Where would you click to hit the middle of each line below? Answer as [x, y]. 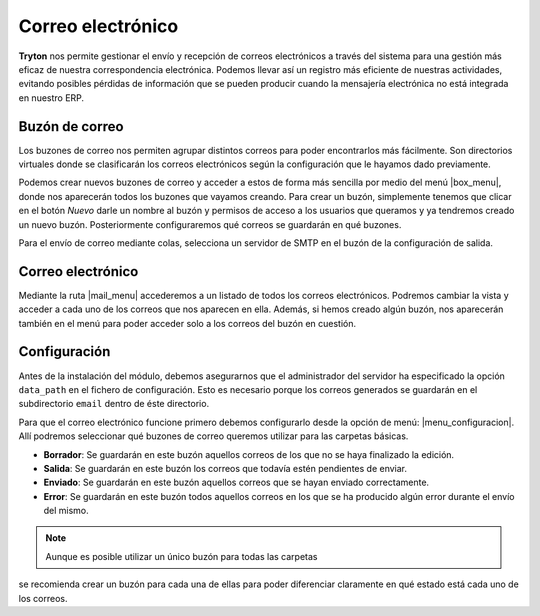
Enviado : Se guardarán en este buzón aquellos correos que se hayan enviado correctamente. [236, 482]
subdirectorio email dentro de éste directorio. [114, 404]
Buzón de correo [71, 126]
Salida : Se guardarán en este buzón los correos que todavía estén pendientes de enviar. [225, 468]
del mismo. [66, 511]
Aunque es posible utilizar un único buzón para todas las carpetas [181, 556]
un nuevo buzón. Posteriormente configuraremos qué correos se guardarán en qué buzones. [210, 224]
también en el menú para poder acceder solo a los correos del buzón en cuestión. [187, 323]
